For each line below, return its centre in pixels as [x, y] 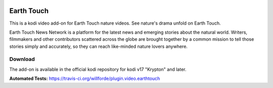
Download [22, 59]
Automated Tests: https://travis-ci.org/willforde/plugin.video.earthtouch [85, 78]
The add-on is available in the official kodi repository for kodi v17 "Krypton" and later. [98, 69]
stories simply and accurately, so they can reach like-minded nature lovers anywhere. [99, 46]
